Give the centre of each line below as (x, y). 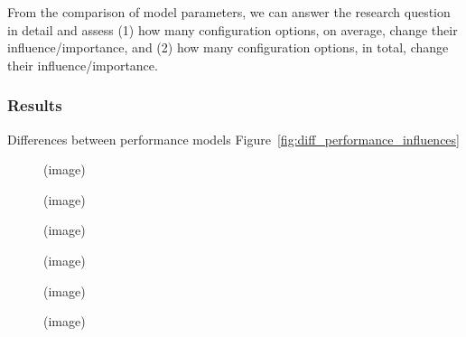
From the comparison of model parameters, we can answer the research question (229, 12)
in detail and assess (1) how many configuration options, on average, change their (233, 29)
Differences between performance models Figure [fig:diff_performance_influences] (233, 139)
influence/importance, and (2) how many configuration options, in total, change (228, 47)
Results (35, 105)
